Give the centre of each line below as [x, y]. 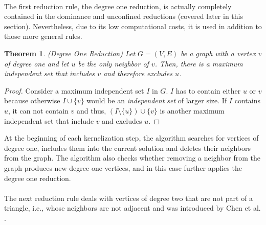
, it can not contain [38, 110]
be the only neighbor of [113, 63]
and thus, [91, 110]
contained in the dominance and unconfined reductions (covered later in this [124, 16]
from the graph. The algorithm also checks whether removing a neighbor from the [132, 158]
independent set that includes [50, 73]
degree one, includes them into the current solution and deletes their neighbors [127, 148]
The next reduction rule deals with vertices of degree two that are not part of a [129, 198]
